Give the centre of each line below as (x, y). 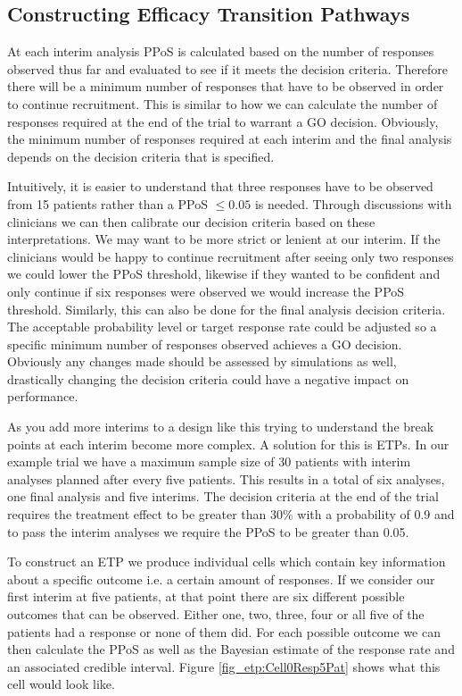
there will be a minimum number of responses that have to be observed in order (226, 86)
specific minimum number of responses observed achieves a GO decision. (205, 344)
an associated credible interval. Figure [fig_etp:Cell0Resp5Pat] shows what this (224, 666)
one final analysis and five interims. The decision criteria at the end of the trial (223, 496)
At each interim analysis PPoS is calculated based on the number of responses (221, 51)
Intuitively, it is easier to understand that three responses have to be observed (220, 186)
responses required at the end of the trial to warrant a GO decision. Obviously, (223, 121)
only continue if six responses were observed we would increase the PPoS (206, 291)
